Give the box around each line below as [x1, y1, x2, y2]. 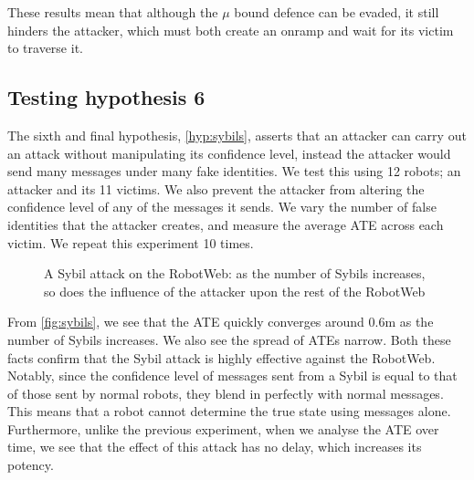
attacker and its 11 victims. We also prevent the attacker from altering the [7, 179, 425, 198]
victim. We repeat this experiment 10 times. [7, 233, 254, 252]
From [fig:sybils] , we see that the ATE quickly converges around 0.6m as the [7, 312, 434, 331]
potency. [7, 455, 54, 475]
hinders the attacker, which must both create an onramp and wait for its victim [7, 20, 454, 39]
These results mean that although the [7, 3, 218, 21]
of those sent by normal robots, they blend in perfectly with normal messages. [7, 383, 444, 402]
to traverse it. [7, 38, 83, 57]
